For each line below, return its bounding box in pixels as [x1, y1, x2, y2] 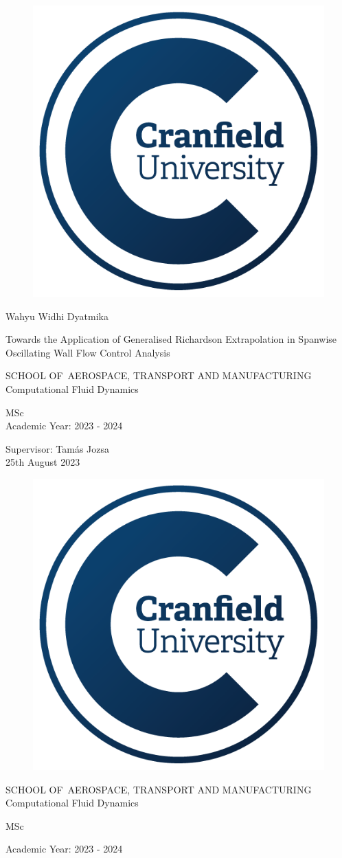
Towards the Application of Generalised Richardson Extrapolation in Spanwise [5, 332, 337, 346]
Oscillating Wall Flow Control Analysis [5, 345, 170, 359]
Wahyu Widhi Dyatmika [5, 308, 109, 323]
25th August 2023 [5, 455, 80, 469]
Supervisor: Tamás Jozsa [5, 441, 110, 455]
